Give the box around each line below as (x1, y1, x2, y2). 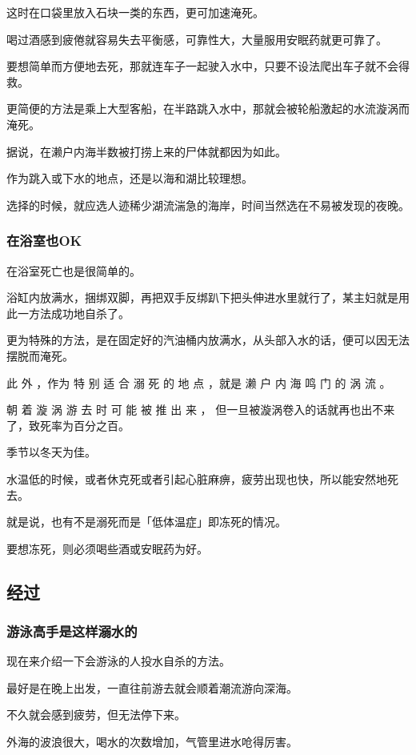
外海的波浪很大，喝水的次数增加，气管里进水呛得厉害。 (6, 733, 298, 750)
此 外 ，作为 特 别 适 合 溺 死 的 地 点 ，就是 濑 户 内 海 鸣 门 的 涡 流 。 (6, 374, 391, 391)
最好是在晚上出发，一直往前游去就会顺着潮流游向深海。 (6, 679, 298, 696)
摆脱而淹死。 (6, 347, 74, 363)
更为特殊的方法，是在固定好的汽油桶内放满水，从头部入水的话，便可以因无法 (6, 331, 410, 348)
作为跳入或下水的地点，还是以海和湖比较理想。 (6, 170, 253, 187)
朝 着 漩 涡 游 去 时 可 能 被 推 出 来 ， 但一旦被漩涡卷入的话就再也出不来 (6, 401, 395, 418)
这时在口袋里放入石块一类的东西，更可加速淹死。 (6, 4, 264, 20)
